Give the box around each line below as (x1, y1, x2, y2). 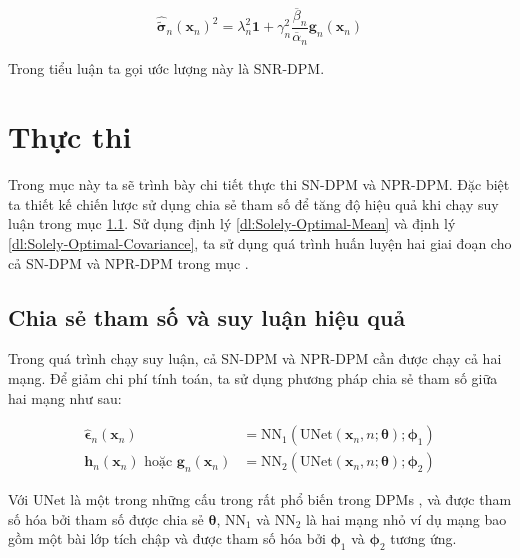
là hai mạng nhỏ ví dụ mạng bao (305, 508, 507, 529)
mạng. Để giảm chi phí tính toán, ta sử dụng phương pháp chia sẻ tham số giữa (8, 367, 498, 388)
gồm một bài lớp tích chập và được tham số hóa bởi (8, 528, 326, 549)
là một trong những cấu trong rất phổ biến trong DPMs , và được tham (70, 489, 512, 510)
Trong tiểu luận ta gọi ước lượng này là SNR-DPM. (8, 57, 325, 78)
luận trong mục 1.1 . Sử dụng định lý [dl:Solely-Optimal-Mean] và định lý (8, 213, 456, 234)
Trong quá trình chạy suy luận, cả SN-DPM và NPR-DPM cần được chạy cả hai (8, 348, 502, 369)
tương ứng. (390, 528, 457, 549)
